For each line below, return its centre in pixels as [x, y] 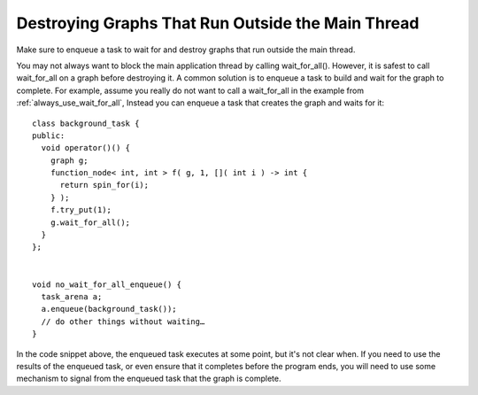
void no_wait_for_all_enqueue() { [107, 284]
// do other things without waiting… [123, 321]
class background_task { [86, 123]
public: [49, 136]
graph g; [69, 160]
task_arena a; [72, 296]
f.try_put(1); [81, 210]
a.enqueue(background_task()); [109, 309]
